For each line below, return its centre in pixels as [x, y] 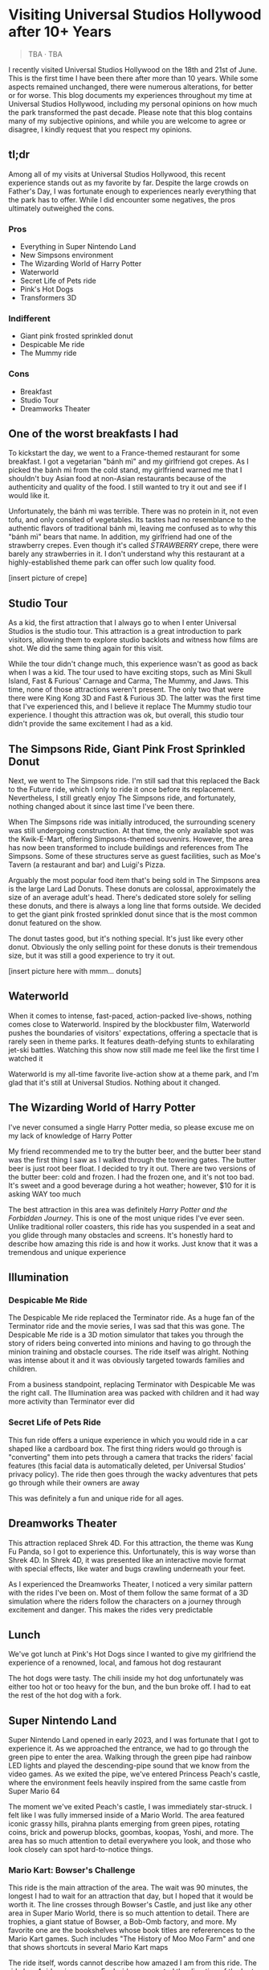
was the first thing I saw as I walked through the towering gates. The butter [132, 1159]
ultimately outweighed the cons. [61, 208]
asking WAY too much [45, 1194]
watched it [26, 1058]
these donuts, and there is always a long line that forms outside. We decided [135, 906]
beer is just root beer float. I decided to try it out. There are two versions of [132, 1168]
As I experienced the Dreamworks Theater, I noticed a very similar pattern [130, 1584]
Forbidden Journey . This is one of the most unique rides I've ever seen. [126, 1218]
